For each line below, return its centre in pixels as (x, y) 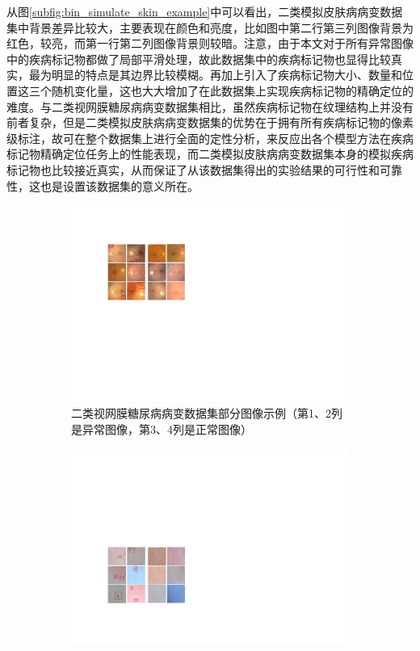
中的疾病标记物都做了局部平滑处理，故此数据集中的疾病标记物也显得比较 (199, 59)
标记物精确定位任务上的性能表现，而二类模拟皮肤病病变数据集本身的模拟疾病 (210, 154)
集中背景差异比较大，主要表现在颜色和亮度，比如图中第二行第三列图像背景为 (210, 27)
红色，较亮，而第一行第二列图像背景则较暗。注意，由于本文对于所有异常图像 (210, 43)
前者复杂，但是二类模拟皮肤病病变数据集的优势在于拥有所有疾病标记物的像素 (210, 122)
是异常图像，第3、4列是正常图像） (162, 428)
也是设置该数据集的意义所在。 (119, 185)
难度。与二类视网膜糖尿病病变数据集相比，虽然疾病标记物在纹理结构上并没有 (210, 106)
